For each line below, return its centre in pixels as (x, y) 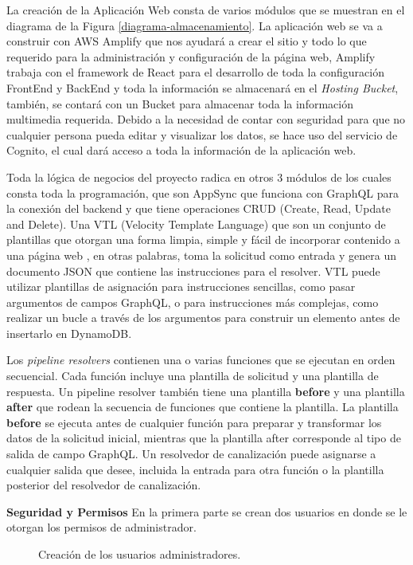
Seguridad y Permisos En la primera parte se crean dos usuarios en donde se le (207, 511)
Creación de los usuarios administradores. (140, 554)
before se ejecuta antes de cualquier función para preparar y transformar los (194, 422)
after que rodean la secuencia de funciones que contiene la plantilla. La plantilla (203, 407)
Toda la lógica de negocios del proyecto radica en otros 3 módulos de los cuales (199, 177)
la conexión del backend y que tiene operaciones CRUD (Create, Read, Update (199, 208)
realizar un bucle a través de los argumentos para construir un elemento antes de (203, 318)
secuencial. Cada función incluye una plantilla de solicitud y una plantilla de (193, 376)
